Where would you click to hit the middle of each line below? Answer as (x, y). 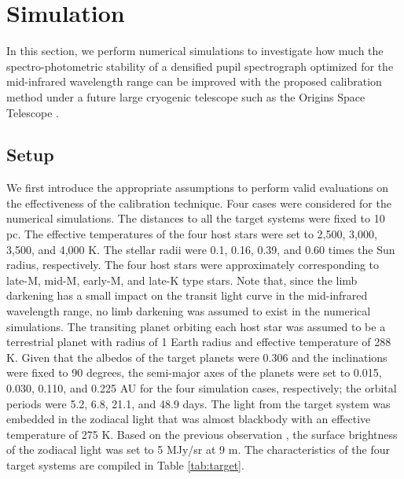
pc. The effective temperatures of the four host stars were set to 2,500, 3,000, (192, 234)
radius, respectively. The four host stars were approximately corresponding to (193, 265)
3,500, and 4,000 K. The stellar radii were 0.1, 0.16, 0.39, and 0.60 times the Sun (201, 249)
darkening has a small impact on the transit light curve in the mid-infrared (187, 295)
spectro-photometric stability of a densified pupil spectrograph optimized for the (200, 66)
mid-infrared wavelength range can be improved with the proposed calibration (194, 81)
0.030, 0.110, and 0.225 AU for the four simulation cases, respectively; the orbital (202, 388)
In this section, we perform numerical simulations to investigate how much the (195, 51)
